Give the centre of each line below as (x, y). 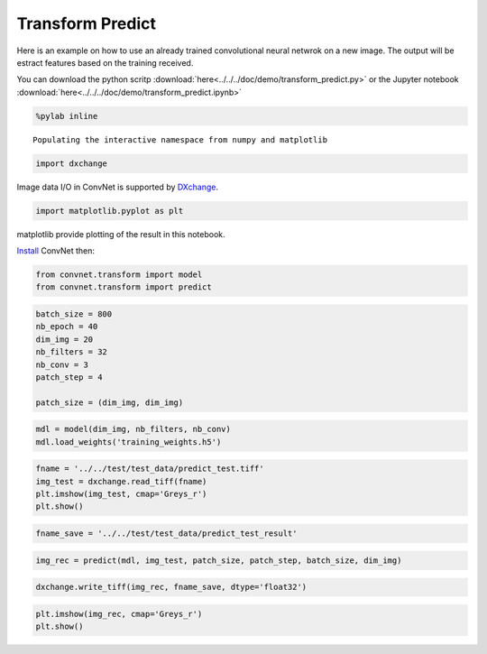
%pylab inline (67, 116)
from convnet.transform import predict (124, 287)
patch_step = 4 (69, 377)
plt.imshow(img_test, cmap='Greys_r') (121, 494)
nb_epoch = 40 (67, 327)
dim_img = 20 (64, 339)
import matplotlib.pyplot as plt (110, 211)
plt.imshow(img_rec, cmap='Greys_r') (119, 614)
